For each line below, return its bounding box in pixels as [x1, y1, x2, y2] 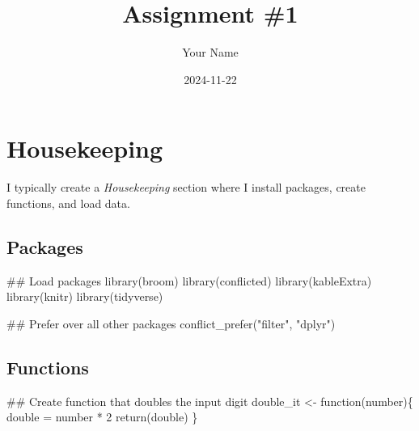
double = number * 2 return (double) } [6, 408, 198, 425]
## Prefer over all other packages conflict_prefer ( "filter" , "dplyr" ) [6, 315, 336, 332]
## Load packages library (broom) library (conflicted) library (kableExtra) [6, 272, 372, 289]
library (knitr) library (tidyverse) [6, 288, 163, 305]
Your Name [182, 44, 239, 61]
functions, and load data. [6, 194, 130, 211]
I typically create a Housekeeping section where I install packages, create [6, 179, 366, 196]
